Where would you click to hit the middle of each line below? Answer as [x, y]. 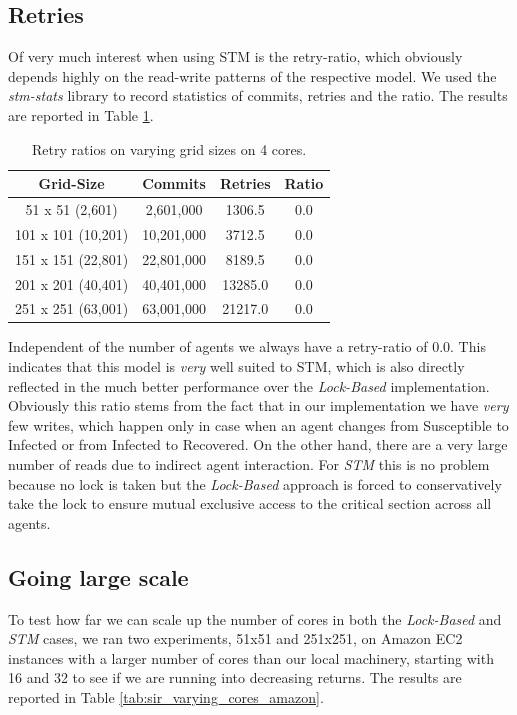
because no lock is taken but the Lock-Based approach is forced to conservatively [255, 483]
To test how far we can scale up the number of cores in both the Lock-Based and [255, 618]
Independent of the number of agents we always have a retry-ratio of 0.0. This [247, 346]
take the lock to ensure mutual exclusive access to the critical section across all [250, 503]
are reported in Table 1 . [81, 114]
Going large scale [98, 576]
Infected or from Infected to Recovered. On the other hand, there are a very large [258, 444]
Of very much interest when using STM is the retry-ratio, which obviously [235, 56]
